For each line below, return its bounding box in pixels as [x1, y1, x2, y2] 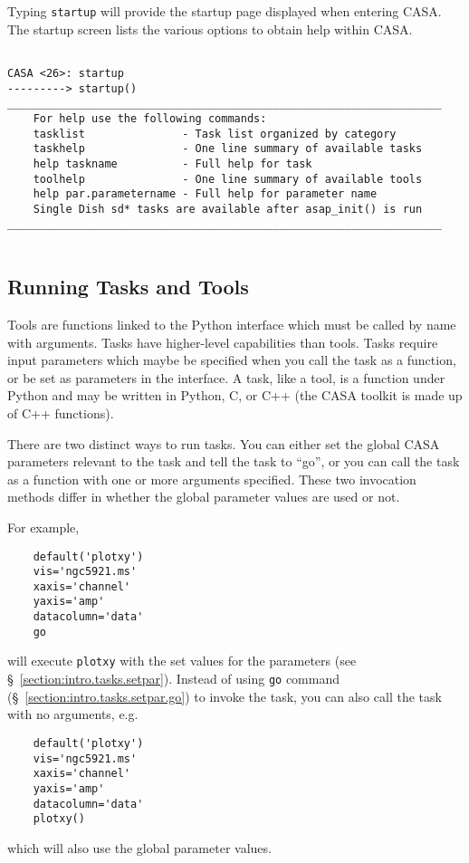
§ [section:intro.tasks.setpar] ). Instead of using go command [7, 669, 340, 688]
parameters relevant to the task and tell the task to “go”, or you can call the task [7, 452, 460, 471]
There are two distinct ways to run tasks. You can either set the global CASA [7, 434, 440, 453]
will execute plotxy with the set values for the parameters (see [7, 651, 357, 670]
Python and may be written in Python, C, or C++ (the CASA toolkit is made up [7, 386, 463, 405]
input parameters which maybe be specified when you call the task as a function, [7, 350, 456, 369]
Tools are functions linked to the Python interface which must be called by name [7, 314, 456, 333]
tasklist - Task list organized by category [33, 127, 397, 140]
